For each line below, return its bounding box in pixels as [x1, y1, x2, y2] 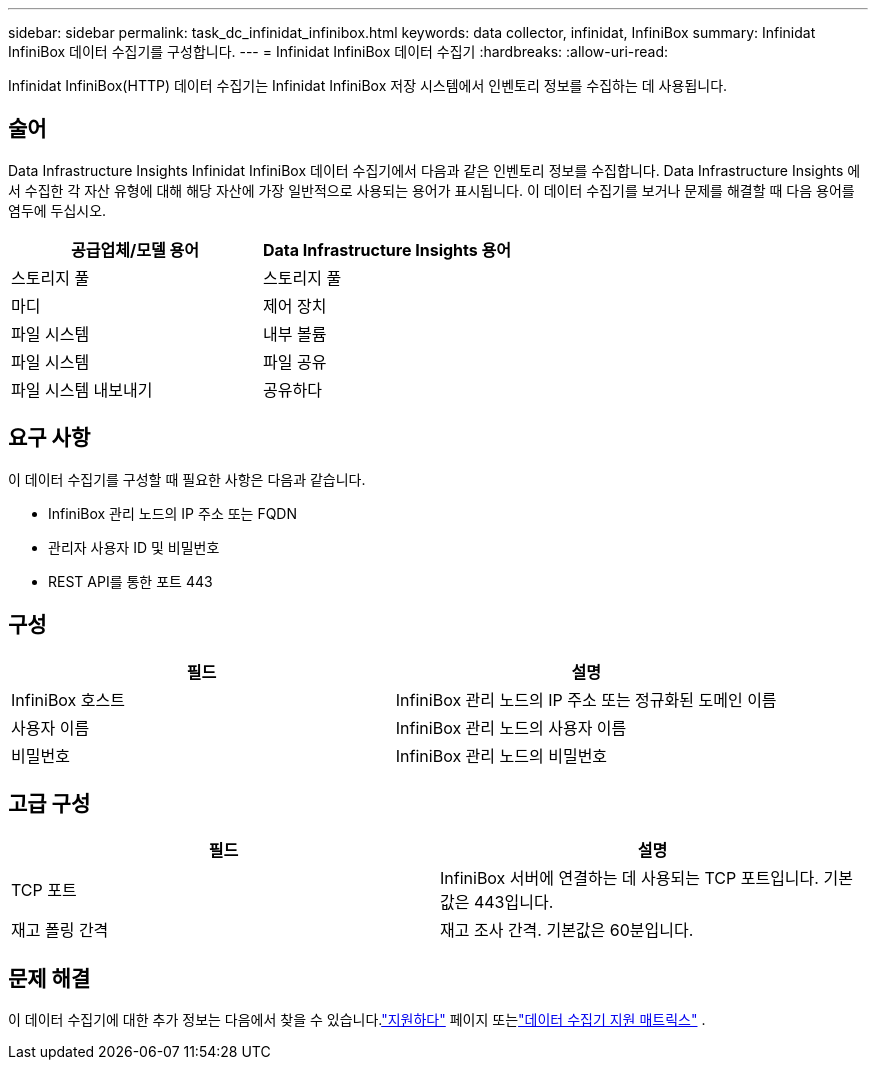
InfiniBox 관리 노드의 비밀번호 [395, 745, 608, 766]
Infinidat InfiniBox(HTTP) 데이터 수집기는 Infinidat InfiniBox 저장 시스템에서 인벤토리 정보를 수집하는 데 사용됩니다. [8, 77, 728, 94]
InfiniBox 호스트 [11, 689, 125, 710]
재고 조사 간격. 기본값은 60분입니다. [440, 920, 694, 941]
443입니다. [473, 892, 554, 913]
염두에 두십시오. [8, 201, 107, 219]
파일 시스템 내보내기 [11, 379, 153, 400]
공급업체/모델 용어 [71, 239, 199, 260]
